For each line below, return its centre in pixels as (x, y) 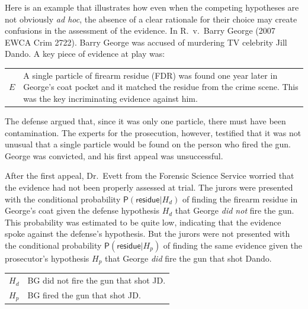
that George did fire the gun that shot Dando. (188, 258)
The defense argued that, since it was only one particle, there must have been (145, 121)
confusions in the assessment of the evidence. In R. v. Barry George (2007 (140, 30)
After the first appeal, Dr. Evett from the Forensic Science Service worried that (150, 176)
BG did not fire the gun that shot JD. (97, 280)
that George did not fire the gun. (235, 210)
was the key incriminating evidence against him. (110, 98)
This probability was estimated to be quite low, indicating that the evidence (143, 222)
